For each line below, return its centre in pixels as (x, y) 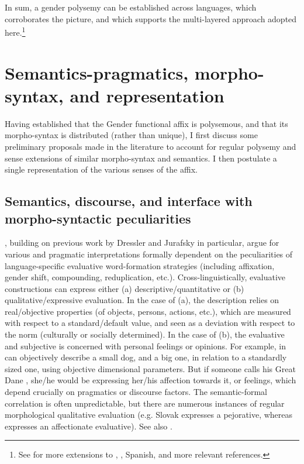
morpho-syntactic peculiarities (98, 218)
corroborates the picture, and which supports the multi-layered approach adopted (151, 18)
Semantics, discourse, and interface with (129, 201)
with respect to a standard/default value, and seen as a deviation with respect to (150, 323)
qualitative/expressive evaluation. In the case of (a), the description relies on (142, 300)
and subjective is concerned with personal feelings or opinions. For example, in (146, 346)
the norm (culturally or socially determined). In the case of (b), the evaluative (145, 334)
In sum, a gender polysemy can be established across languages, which (131, 7)
